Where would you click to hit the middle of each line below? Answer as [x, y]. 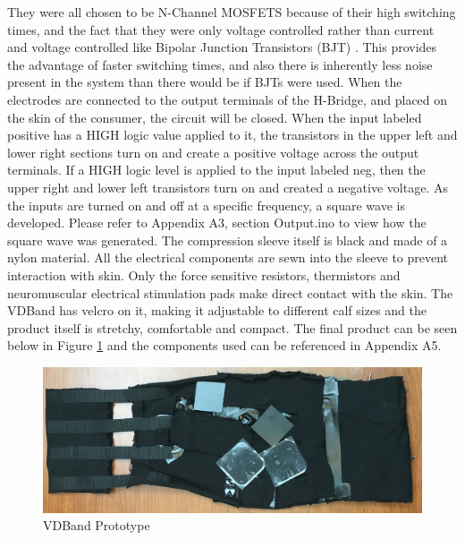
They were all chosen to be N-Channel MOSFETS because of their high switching [232, 12]
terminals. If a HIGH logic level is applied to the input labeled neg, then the [216, 170]
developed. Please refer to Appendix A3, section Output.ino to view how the [217, 223]
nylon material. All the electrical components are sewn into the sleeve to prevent [228, 257]
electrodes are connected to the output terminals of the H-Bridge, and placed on [228, 99]
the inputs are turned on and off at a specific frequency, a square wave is [206, 205]
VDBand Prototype [97, 525]
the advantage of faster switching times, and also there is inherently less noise [220, 64]
